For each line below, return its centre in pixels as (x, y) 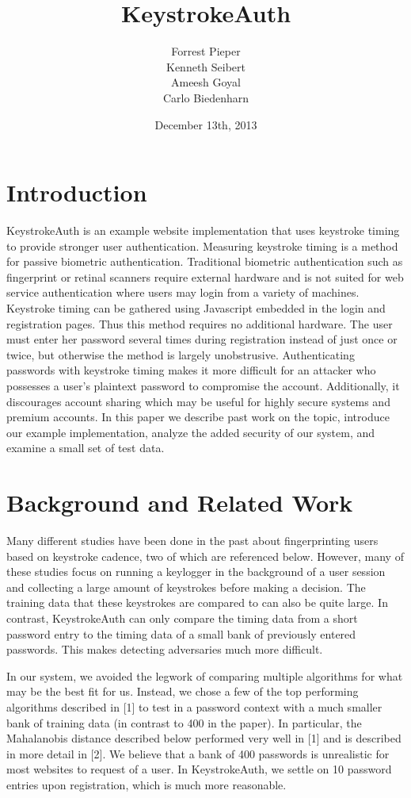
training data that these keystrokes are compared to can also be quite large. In (197, 602)
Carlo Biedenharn (205, 97)
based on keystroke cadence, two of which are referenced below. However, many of (205, 556)
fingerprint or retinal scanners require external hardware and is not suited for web (205, 276)
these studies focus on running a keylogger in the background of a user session (196, 572)
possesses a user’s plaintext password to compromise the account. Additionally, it (203, 385)
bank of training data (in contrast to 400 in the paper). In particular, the (184, 722)
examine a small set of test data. (86, 448)
